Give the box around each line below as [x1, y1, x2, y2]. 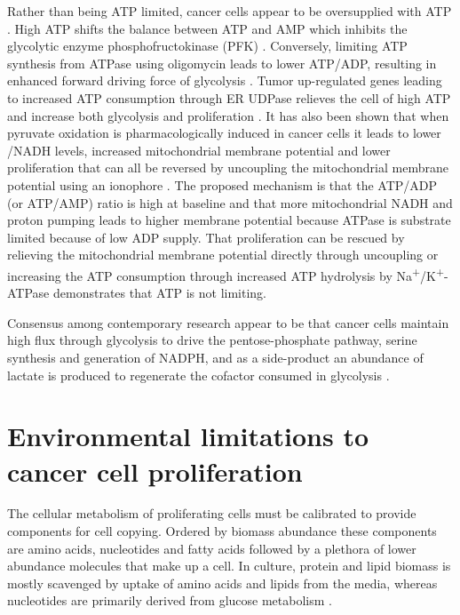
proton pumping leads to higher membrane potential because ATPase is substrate [7, 211, 451, 229]
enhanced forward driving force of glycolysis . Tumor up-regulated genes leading [7, 71, 442, 90]
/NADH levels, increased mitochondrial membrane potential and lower [7, 140, 391, 159]
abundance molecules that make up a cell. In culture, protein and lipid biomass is [7, 556, 451, 575]
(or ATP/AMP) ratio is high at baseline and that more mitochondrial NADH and [7, 193, 453, 212]
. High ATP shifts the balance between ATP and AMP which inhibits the [7, 19, 408, 37]
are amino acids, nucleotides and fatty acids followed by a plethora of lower [7, 539, 416, 557]
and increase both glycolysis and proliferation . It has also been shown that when [7, 106, 449, 124]
